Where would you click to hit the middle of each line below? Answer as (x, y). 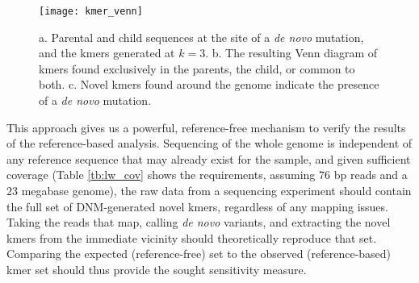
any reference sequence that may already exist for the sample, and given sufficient (209, 158)
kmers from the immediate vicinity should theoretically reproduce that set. (192, 237)
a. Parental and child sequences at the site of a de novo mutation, (201, 37)
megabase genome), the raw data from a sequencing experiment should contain (216, 190)
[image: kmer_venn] (91, 11)
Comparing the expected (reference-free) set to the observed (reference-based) (199, 254)
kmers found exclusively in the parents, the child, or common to (197, 68)
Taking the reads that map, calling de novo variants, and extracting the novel (199, 222)
